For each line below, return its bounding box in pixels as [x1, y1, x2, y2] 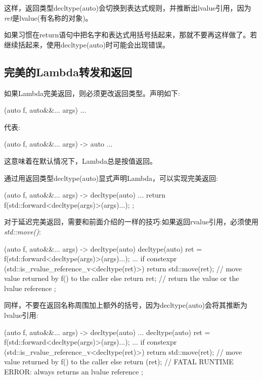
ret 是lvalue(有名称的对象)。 [4, 12, 93, 23]
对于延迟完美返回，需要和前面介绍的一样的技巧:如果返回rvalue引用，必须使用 [4, 216, 258, 227]
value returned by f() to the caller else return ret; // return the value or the [4, 273, 239, 283]
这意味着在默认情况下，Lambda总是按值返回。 [4, 155, 157, 166]
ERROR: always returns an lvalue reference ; [4, 366, 143, 377]
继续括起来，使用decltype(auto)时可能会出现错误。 [4, 39, 170, 50]
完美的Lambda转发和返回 [4, 64, 132, 79]
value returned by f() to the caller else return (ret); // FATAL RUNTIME [4, 356, 234, 367]
